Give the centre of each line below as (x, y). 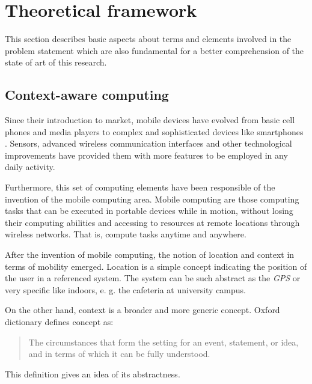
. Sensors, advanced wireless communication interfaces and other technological (148, 143)
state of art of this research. (56, 62)
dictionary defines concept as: (59, 322)
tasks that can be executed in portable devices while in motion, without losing (149, 211)
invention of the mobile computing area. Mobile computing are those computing (152, 199)
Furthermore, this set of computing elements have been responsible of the (140, 187)
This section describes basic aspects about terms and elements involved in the (148, 39)
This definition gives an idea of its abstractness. (93, 373)
